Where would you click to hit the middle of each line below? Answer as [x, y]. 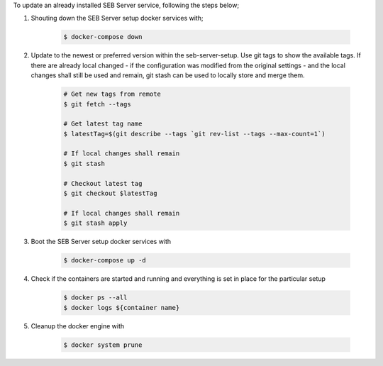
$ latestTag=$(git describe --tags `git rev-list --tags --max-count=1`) [194, 134]
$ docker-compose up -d [105, 260]
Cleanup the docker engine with [77, 326]
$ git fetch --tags [97, 104]
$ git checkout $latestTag [110, 194]
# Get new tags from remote [112, 94]
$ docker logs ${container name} [122, 307]
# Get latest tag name [103, 124]
